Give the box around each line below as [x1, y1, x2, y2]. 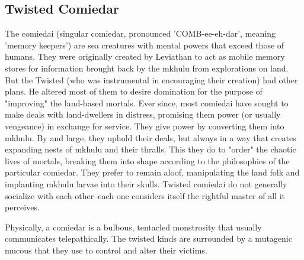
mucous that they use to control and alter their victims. [5, 243, 207, 256]
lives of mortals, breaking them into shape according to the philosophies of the [5, 154, 290, 167]
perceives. [5, 201, 40, 213]
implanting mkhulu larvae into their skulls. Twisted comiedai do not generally [5, 177, 287, 190]
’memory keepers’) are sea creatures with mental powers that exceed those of [5, 38, 284, 51]
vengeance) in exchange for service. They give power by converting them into [5, 119, 284, 132]
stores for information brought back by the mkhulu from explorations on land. [5, 61, 289, 74]
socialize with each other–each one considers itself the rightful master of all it [5, 189, 286, 201]
